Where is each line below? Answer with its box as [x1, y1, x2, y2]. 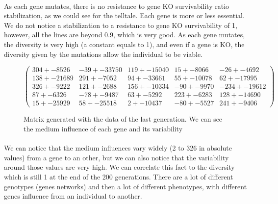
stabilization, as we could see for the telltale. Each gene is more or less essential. [4, 10, 245, 21]
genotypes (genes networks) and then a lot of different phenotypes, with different [4, 181, 247, 191]
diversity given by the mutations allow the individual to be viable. [4, 49, 203, 59]
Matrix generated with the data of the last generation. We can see [24, 114, 223, 124]
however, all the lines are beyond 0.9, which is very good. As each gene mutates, [4, 29, 245, 40]
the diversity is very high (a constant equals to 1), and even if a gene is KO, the [4, 39, 245, 49]
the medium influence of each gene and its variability [24, 123, 183, 133]
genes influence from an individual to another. [4, 191, 142, 201]
